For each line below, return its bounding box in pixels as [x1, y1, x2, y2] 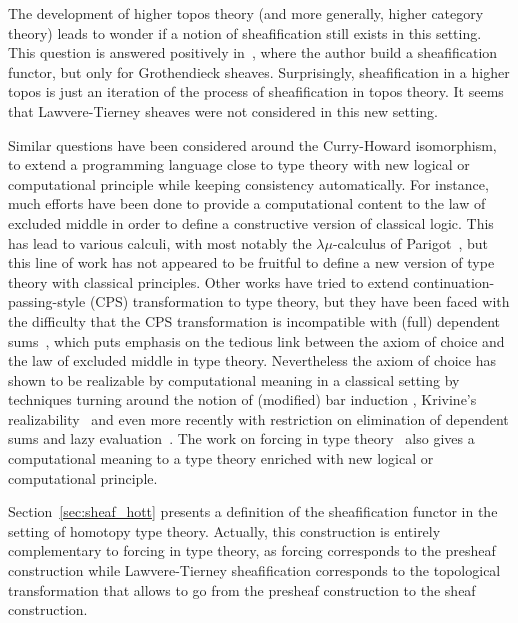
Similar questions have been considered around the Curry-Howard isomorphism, [8, 134, 497, 155]
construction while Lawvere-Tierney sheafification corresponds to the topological [8, 560, 501, 581]
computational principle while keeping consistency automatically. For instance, [8, 173, 489, 194]
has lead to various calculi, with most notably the [8, 232, 312, 253]
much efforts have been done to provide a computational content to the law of [8, 193, 486, 214]
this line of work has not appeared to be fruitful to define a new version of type [8, 252, 495, 273]
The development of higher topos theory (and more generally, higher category [8, 3, 484, 23]
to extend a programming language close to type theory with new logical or [8, 154, 470, 175]
